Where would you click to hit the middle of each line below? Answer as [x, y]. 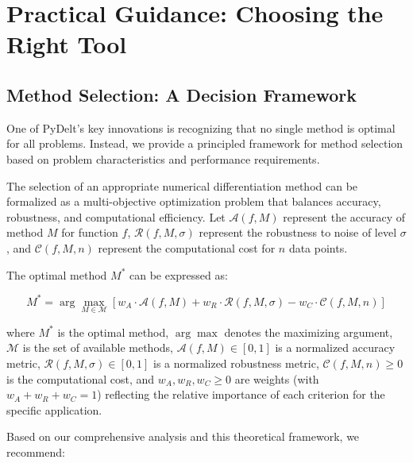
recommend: [36, 451]
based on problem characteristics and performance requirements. [163, 158]
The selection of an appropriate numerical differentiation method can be [182, 185]
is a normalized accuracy [335, 347]
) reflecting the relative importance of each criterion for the [241, 394]
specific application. [54, 409]
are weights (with [277, 378]
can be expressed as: [179, 274]
